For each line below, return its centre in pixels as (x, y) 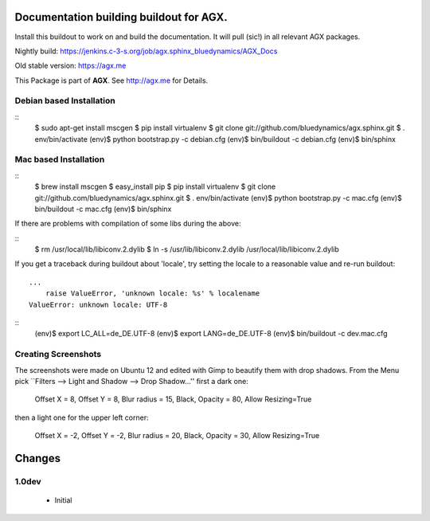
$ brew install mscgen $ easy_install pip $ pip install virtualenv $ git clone (155, 186)
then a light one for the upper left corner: (82, 417)
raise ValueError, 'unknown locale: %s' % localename (152, 294)
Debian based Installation (65, 101)
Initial (63, 500)
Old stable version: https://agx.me (70, 66)
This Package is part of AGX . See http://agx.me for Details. (111, 80)
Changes (38, 458)
